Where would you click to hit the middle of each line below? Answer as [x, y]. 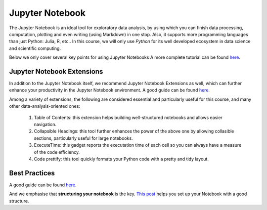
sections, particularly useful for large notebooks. [83, 138]
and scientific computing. [35, 48]
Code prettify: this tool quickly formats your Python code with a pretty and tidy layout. [121, 159]
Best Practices [32, 173]
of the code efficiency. [57, 152]
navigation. [45, 124]
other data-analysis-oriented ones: [44, 106]
